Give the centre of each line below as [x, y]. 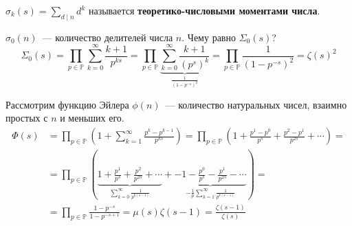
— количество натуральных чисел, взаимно [256, 104]
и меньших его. [92, 118]
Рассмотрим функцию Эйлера [67, 104]
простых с [27, 118]
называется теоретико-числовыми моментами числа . [204, 10]
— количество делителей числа [108, 37]
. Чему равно [209, 37]
